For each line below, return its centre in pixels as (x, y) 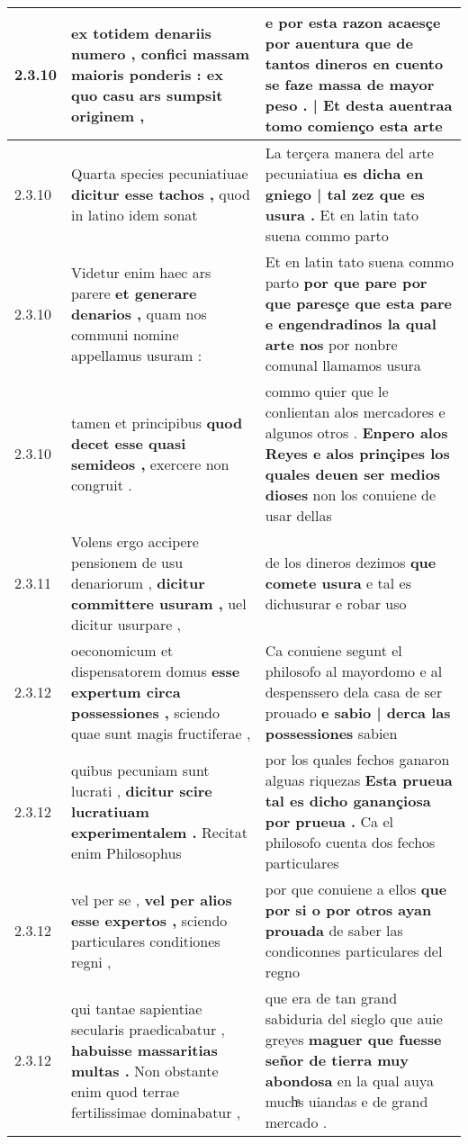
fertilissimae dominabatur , (156, 1112)
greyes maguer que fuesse (353, 1039)
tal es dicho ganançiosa (348, 801)
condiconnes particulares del (354, 951)
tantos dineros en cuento (354, 63)
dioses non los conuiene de (351, 495)
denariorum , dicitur (138, 583)
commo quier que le (327, 391)
